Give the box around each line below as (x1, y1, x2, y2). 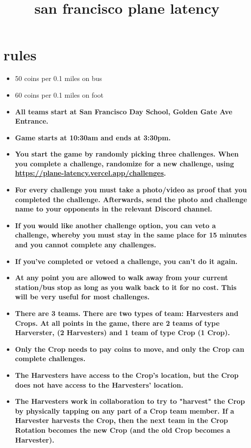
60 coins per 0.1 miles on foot (15, 89, 104, 100)
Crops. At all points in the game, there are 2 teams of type (15, 317, 220, 328)
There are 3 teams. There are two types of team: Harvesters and (15, 308, 239, 318)
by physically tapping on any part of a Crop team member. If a (15, 405, 234, 416)
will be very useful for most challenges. (15, 291, 150, 302)
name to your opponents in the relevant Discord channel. (15, 204, 212, 214)
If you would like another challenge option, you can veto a (15, 220, 216, 230)
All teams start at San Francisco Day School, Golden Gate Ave (15, 106, 232, 116)
